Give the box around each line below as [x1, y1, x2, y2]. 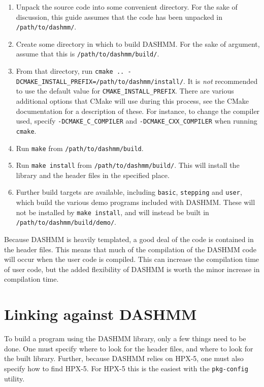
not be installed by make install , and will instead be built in [16, 206, 209, 217]
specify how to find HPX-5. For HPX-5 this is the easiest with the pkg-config [4, 363, 248, 373]
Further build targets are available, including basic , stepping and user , [16, 187, 242, 197]
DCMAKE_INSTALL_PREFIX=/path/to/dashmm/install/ [16, 78, 184, 85]
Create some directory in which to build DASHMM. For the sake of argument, [16, 38, 260, 49]
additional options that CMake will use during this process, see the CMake [16, 96, 249, 106]
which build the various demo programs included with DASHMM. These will [16, 197, 255, 207]
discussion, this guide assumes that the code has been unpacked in [16, 11, 223, 22]
